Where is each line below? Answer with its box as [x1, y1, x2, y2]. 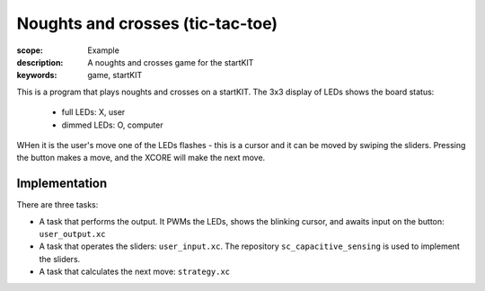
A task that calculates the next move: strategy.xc [39, 266, 231, 278]
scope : [16, 45, 44, 56]
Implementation [16, 176, 108, 191]
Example [87, 45, 120, 56]
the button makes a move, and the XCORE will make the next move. [16, 153, 266, 163]
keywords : [16, 70, 57, 81]
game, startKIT [87, 70, 143, 81]
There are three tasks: [16, 199, 99, 210]
